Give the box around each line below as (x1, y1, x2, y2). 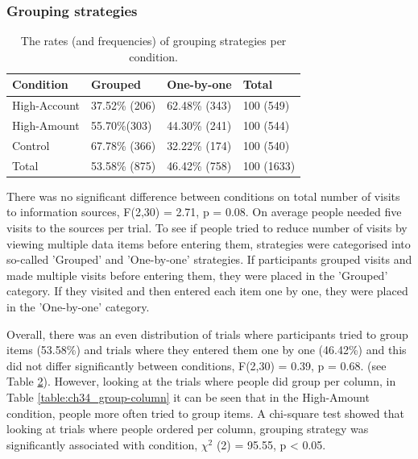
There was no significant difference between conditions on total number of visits (6, 187, 400, 204)
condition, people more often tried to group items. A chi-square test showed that (6, 404, 404, 421)
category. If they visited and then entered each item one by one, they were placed (6, 282, 408, 299)
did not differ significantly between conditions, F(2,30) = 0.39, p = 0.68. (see (6, 357, 387, 373)
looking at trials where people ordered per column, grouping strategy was (6, 420, 369, 437)
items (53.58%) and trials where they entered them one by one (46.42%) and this (6, 341, 407, 358)
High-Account (12, 97, 80, 114)
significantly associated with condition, (6, 436, 198, 453)
